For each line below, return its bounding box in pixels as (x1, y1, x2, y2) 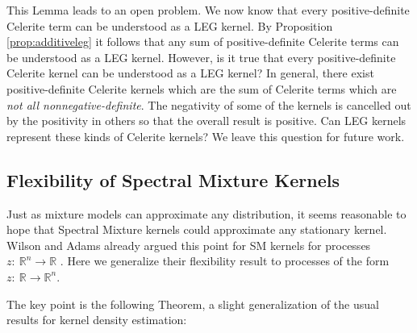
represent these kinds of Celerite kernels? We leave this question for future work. (6, 127, 405, 144)
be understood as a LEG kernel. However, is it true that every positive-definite (6, 48, 396, 65)
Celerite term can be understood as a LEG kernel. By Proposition (6, 17, 333, 34)
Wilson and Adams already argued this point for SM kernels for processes (6, 236, 371, 253)
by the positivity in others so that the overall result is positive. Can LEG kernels (6, 112, 407, 129)
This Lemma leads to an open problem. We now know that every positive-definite (6, 2, 410, 18)
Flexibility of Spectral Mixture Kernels (6, 167, 340, 192)
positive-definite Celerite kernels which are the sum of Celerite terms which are (6, 80, 397, 97)
